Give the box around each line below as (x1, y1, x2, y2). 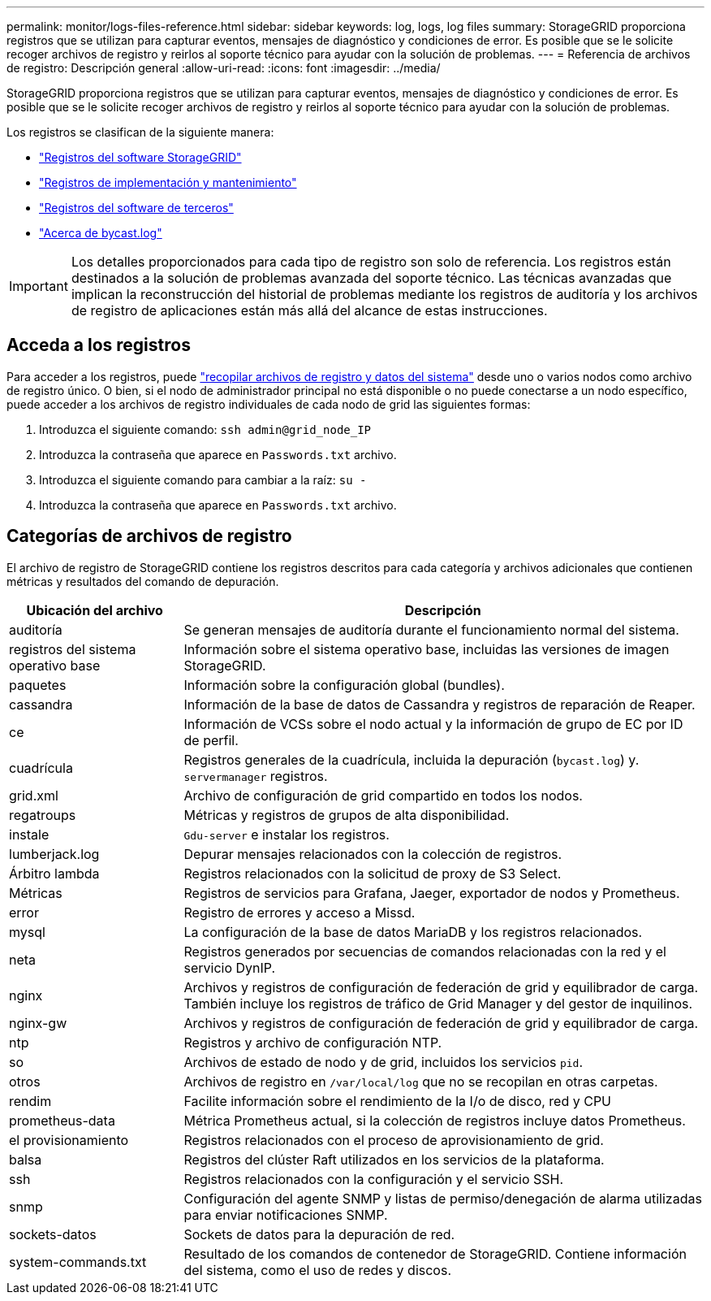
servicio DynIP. (183, 959, 276, 976)
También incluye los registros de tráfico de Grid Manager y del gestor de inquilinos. (183, 995, 693, 1012)
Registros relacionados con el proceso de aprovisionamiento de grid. (183, 1131, 604, 1148)
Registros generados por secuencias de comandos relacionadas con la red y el (183, 943, 666, 960)
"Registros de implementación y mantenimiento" (39, 176, 297, 189)
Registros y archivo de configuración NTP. (183, 1034, 442, 1051)
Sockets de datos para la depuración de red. (183, 1225, 455, 1242)
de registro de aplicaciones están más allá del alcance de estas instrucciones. (71, 302, 548, 319)
